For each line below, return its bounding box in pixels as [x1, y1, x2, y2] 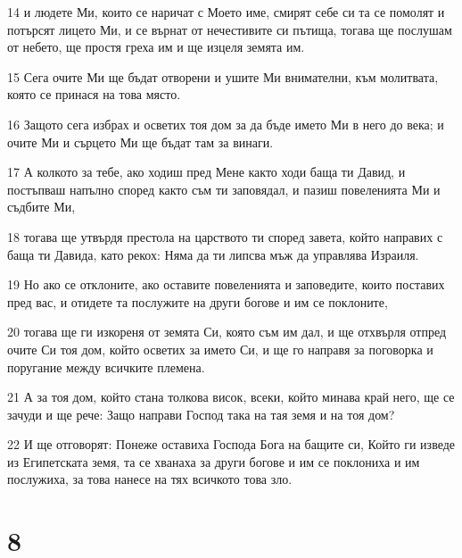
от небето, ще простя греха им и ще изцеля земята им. [7, 37, 305, 56]
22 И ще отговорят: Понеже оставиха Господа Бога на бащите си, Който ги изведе [7, 435, 456, 454]
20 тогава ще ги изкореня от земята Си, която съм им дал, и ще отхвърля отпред [7, 322, 447, 341]
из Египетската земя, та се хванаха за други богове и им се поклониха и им [7, 452, 420, 471]
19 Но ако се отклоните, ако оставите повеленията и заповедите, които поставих [7, 275, 445, 294]
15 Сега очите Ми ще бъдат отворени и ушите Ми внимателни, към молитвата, [7, 67, 439, 86]
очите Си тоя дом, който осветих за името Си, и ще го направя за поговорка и [7, 339, 433, 358]
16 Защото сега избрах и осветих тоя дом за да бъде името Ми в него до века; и [7, 114, 444, 133]
